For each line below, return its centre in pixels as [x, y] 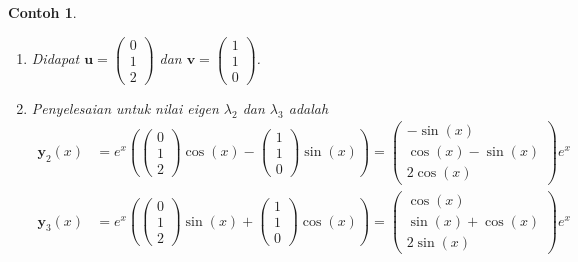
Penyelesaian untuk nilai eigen [125, 107]
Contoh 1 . [42, 12]
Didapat [55, 58]
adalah [308, 107]
